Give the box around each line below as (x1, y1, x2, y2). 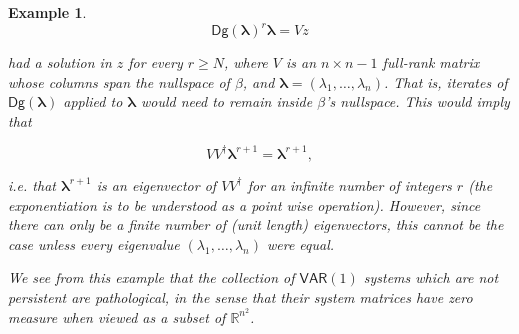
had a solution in (8, 52, 112, 73)
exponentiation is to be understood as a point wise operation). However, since (8, 194, 481, 215)
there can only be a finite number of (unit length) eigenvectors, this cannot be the (8, 214, 504, 235)
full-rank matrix (382, 52, 480, 73)
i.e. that (8, 174, 56, 195)
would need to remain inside (140, 91, 313, 112)
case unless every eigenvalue (8, 233, 180, 254)
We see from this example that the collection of (8, 267, 295, 288)
